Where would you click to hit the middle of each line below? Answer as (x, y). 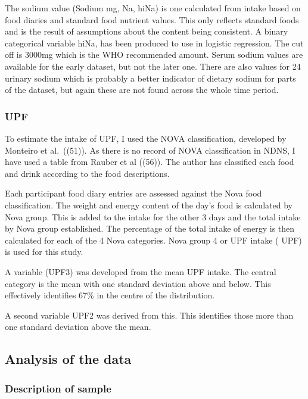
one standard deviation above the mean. (78, 327)
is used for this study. (44, 252)
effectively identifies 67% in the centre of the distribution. (110, 295)
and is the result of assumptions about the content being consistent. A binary (147, 31)
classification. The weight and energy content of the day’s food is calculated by (149, 205)
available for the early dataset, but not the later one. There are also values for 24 (153, 66)
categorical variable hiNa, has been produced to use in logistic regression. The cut (154, 43)
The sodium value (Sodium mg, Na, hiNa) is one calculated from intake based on (153, 8)
